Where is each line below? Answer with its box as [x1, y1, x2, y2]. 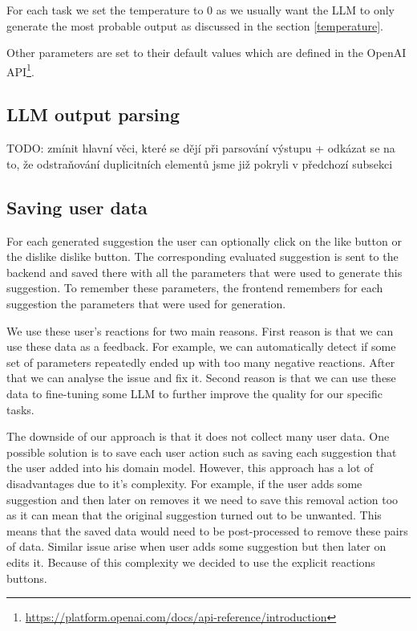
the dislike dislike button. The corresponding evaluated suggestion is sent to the [6, 248, 399, 265]
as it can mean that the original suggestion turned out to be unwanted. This [6, 507, 382, 523]
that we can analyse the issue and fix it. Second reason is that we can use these [6, 369, 396, 386]
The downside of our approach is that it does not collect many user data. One [6, 428, 390, 445]
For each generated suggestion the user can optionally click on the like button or [6, 232, 402, 249]
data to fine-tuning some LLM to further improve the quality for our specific [6, 385, 383, 401]
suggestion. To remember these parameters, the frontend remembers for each [6, 279, 383, 296]
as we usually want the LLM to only [216, 2, 395, 18]
